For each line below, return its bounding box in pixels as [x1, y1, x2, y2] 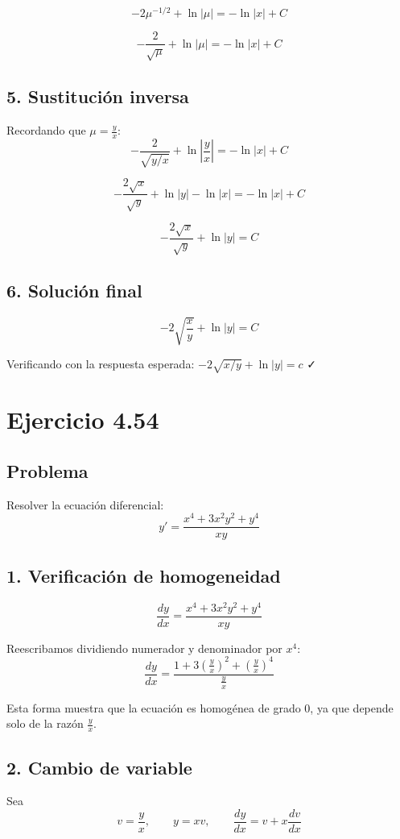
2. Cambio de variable [6, 754, 192, 779]
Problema [6, 458, 89, 483]
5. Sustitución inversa [6, 84, 189, 109]
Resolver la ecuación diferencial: [6, 496, 164, 513]
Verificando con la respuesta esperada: [6, 355, 195, 372]
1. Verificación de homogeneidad [6, 563, 281, 588]
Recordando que [6, 122, 86, 139]
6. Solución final [6, 277, 142, 302]
